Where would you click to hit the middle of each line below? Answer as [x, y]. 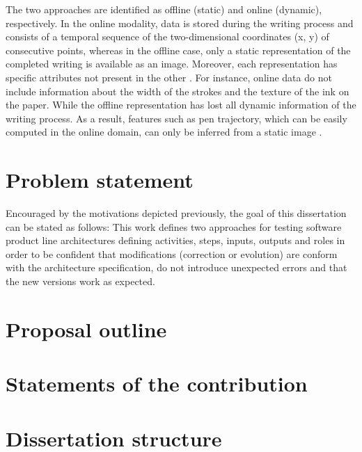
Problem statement [100, 180]
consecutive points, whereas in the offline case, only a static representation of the [178, 50]
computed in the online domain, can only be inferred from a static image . [164, 132]
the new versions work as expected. [80, 281]
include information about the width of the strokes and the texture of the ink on [178, 91]
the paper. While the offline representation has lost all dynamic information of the [181, 105]
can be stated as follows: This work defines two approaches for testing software [174, 226]
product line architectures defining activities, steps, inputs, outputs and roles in [175, 240]
